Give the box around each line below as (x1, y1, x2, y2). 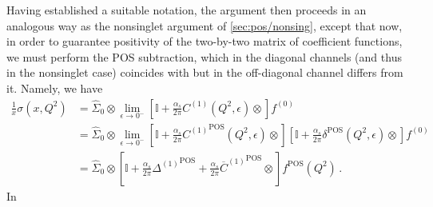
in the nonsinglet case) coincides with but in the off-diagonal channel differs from (6, 64, 403, 81)
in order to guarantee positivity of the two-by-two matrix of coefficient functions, (6, 33, 403, 50)
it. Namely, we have (6, 79, 103, 96)
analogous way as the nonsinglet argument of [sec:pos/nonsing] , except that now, (6, 17, 403, 34)
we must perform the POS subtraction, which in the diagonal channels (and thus (6, 48, 402, 65)
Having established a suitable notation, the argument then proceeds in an (6, 2, 367, 18)
